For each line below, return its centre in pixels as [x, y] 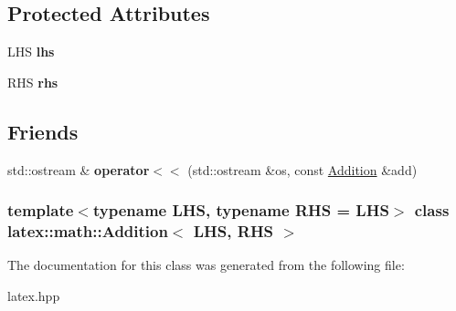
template [41, 210]
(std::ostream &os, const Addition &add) [302, 169]
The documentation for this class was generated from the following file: [206, 265]
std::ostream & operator [79, 169]
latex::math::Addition [88, 231]
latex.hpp [34, 295]
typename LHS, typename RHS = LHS [241, 210]
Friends [43, 131]
